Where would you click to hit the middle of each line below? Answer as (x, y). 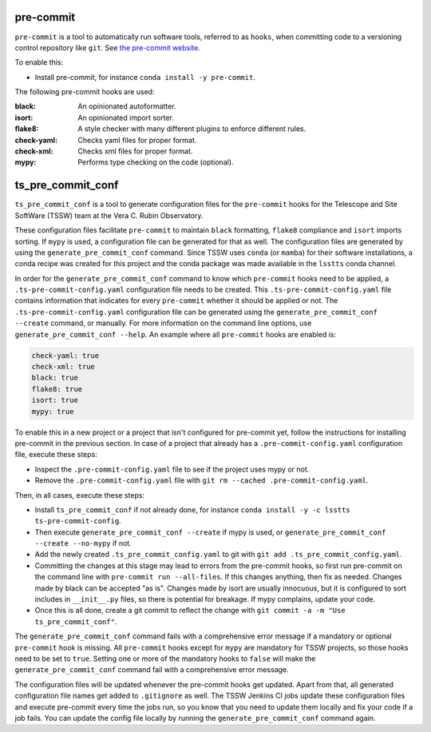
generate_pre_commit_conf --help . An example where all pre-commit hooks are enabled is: (176, 334)
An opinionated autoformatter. (127, 106)
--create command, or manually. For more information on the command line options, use (163, 323)
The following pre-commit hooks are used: (85, 92)
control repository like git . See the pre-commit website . (108, 47)
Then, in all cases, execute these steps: (80, 495)
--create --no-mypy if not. (83, 543)
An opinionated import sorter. (126, 117)
